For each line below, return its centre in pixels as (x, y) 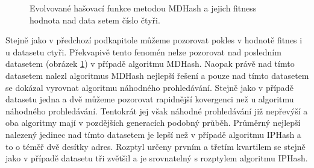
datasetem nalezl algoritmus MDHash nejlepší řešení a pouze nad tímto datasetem (157, 75)
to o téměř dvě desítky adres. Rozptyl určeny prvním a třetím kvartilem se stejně (155, 146)
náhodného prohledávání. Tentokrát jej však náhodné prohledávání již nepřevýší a (157, 110)
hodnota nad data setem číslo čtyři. (95, 20)
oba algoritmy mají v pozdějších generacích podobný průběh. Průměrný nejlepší (153, 123)
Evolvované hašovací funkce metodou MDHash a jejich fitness (143, 8)
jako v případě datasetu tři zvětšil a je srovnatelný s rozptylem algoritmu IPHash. (157, 158)
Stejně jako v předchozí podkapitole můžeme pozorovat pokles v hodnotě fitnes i (154, 40)
